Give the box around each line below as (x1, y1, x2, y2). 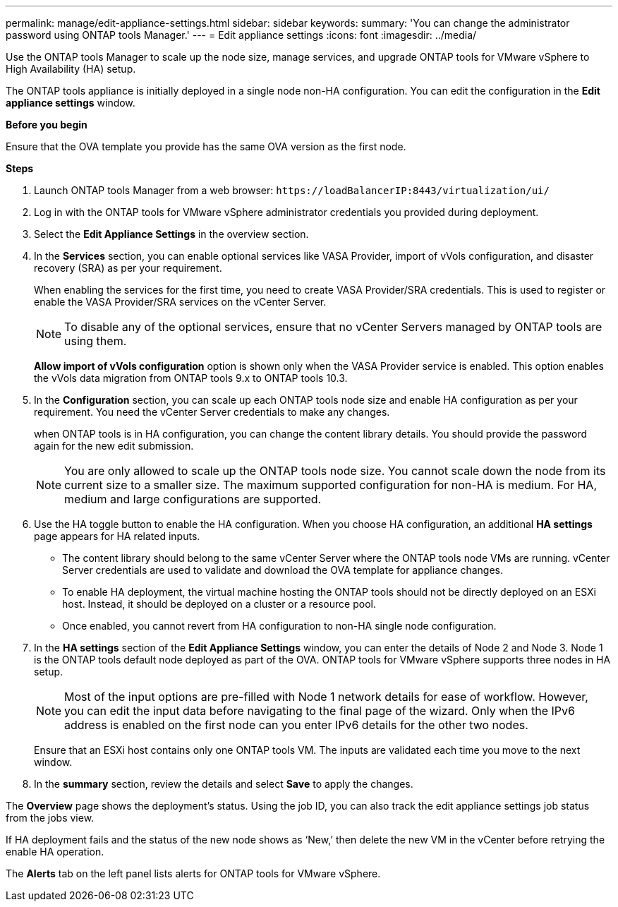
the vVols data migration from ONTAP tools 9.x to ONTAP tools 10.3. (34, 372, 348, 384)
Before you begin (6, 119, 87, 131)
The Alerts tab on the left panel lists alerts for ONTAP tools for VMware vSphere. (6, 867, 381, 879)
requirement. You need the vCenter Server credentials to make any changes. (34, 406, 390, 418)
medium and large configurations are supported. (64, 492, 322, 506)
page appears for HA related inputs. (34, 530, 200, 542)
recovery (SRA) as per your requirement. (34, 262, 222, 274)
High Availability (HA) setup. (6, 63, 136, 75)
